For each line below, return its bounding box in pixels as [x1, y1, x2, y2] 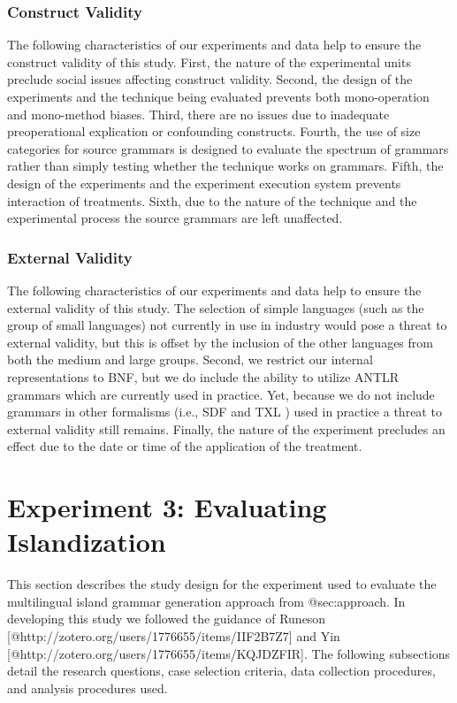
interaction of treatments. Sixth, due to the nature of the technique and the [7, 191, 417, 210]
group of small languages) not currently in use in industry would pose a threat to [7, 316, 447, 334]
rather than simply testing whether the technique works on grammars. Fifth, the [7, 157, 444, 175]
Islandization [7, 523, 166, 560]
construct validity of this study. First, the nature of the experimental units [7, 52, 411, 71]
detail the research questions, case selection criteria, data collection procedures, [7, 661, 436, 680]
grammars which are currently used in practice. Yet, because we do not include [7, 385, 435, 403]
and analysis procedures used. [7, 678, 168, 697]
